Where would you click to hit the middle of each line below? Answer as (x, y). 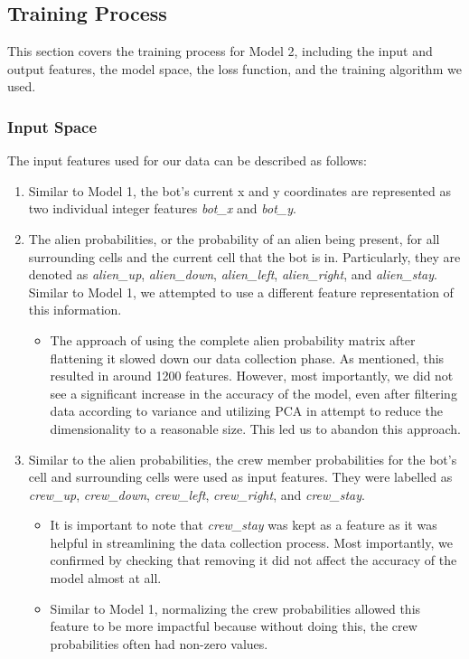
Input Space (52, 126)
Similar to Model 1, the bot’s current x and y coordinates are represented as (240, 190)
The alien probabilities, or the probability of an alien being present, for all (234, 238)
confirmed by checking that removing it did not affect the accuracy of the (253, 560)
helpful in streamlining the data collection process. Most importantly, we (251, 542)
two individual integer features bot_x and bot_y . (162, 208)
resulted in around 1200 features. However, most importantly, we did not (252, 376)
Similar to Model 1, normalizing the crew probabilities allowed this (235, 608)
